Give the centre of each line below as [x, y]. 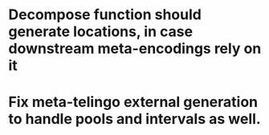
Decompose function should [105, 15]
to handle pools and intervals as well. [134, 119]
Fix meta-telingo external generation [133, 102]
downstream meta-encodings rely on [135, 49]
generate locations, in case [101, 32]
